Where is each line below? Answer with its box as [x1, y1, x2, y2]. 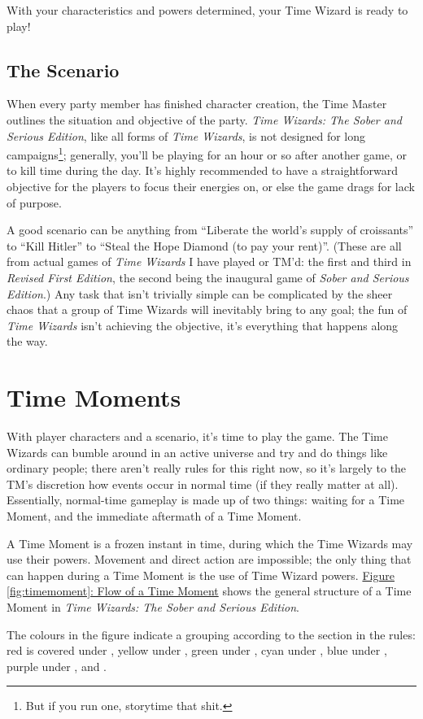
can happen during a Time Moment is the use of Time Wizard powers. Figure [7, 566, 395, 583]
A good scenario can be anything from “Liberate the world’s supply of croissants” [7, 221, 414, 238]
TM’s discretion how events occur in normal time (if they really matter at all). [7, 475, 399, 492]
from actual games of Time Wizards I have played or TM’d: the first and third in [7, 253, 412, 270]
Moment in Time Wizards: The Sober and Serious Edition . [7, 599, 300, 616]
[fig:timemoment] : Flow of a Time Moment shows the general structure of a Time [7, 582, 412, 599]
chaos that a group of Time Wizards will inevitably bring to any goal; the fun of [7, 301, 408, 318]
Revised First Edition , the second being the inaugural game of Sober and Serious [7, 268, 409, 285]
